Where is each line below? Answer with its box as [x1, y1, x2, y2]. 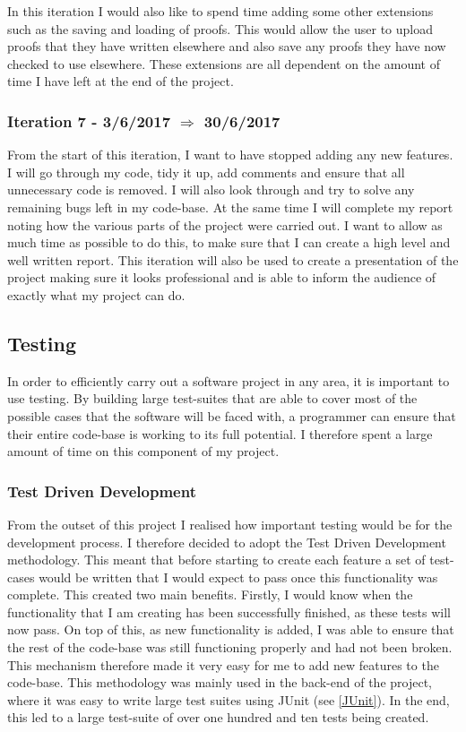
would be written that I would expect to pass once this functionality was [39, 567, 438, 586]
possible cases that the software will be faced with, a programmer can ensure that [7, 406, 456, 425]
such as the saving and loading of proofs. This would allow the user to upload [7, 19, 434, 38]
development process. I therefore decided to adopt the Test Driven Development [7, 532, 446, 551]
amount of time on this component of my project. [7, 442, 280, 461]
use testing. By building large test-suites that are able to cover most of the [7, 389, 418, 408]
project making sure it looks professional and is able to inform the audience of [7, 268, 436, 287]
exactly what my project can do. [7, 285, 186, 304]
